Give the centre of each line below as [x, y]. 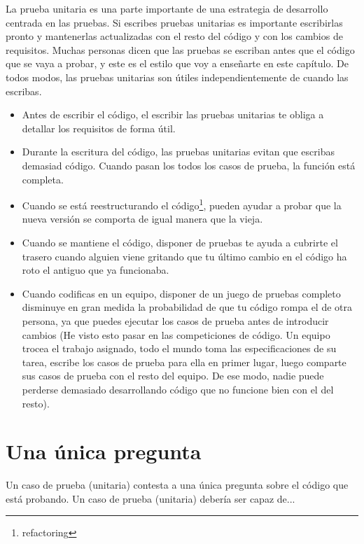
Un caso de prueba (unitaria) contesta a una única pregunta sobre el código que [177, 485]
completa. [43, 179]
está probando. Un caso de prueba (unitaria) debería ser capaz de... [150, 498]
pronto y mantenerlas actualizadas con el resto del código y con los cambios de [174, 36]
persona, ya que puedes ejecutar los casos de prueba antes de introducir [175, 320]
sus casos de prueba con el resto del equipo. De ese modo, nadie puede [173, 376]
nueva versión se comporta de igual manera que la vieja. [142, 219]
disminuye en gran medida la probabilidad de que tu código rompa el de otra [187, 307]
